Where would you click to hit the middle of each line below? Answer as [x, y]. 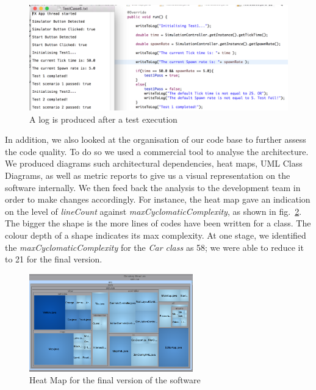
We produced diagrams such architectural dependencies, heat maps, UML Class [154, 163]
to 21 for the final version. [54, 259]
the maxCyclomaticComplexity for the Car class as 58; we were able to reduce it [154, 247]
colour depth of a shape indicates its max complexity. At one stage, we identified [156, 235]
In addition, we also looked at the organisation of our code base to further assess [156, 139]
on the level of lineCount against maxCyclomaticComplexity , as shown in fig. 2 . [153, 211]
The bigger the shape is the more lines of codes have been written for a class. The [158, 223]
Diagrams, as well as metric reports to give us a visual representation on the [148, 175]
